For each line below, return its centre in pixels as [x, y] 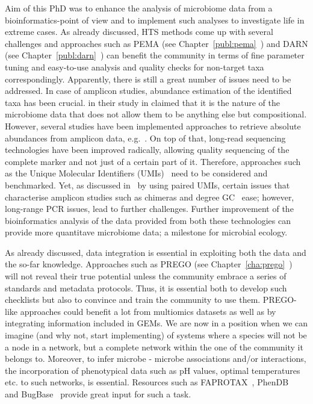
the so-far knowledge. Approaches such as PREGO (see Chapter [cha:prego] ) [149, 264]
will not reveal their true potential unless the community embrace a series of [146, 276]
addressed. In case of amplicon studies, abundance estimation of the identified [148, 91]
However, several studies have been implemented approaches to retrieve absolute [153, 126]
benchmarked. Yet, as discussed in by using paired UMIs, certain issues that [147, 185]
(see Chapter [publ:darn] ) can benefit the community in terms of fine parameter [155, 55]
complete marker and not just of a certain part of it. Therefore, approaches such [153, 161]
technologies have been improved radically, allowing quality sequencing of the [147, 150]
